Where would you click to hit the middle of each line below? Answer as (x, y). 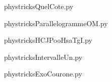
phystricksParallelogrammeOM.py (56, 23)
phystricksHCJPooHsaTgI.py (48, 40)
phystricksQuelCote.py (39, 6)
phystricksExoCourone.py (43, 74)
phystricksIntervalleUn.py (43, 57)
